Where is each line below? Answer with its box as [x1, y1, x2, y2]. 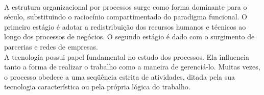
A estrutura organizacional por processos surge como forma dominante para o [4, 1, 247, 12]
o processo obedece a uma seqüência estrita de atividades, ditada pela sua [4, 71, 235, 82]
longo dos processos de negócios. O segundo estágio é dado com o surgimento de [4, 31, 255, 42]
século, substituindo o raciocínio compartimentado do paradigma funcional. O [4, 11, 248, 22]
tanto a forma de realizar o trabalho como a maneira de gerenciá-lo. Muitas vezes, [4, 61, 260, 72]
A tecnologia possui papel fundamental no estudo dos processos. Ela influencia [4, 51, 249, 62]
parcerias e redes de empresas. [4, 41, 98, 52]
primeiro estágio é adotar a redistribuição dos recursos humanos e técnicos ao [4, 21, 246, 32]
